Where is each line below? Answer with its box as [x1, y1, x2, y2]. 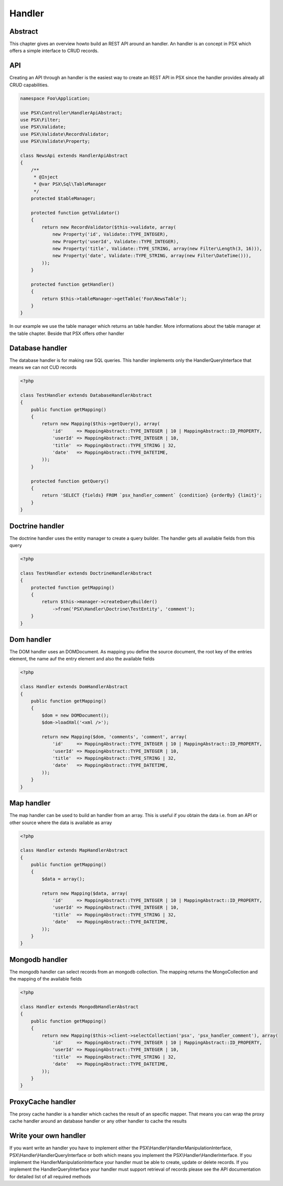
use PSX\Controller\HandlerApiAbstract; [20, 110, 122, 116]
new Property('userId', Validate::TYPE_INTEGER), [52, 238, 179, 244]
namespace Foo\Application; [20, 95, 90, 101]
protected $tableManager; [31, 196, 96, 201]
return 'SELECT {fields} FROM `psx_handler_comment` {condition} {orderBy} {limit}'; [41, 492, 263, 498]
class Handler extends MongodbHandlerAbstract [20, 1004, 139, 1010]
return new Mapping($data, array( [41, 890, 128, 896]
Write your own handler [9, 1131, 86, 1140]
